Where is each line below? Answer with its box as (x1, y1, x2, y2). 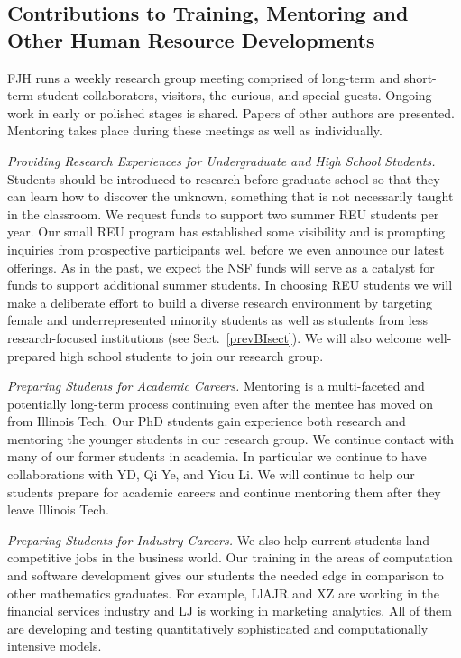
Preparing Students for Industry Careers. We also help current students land (7, 530, 430, 549)
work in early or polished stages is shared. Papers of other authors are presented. (7, 103, 455, 122)
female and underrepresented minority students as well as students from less (7, 310, 428, 329)
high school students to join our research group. (60, 346, 324, 365)
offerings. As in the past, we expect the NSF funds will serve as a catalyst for (7, 257, 435, 276)
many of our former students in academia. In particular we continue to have (7, 447, 427, 466)
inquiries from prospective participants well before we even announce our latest (7, 239, 445, 258)
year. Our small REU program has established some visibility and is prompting (7, 222, 445, 241)
